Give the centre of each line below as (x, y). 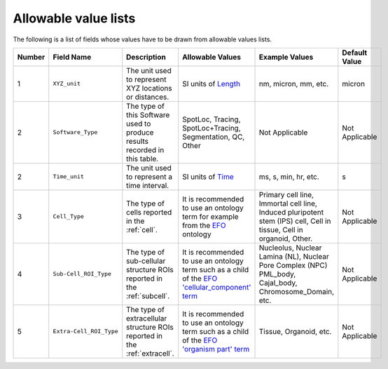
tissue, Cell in (281, 229)
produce (140, 132)
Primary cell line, (286, 194)
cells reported (149, 212)
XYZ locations (149, 88)
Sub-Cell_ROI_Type (82, 274)
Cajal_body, (278, 283)
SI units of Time (208, 177)
